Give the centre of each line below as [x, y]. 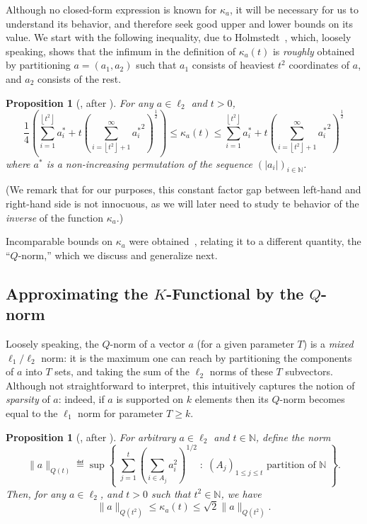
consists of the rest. [79, 78]
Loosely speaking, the [52, 344]
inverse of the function [55, 217]
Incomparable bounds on [59, 241]
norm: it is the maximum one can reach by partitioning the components [197, 357]
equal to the [32, 412]
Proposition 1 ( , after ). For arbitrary [91, 437]
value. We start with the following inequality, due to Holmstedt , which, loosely [179, 37]
